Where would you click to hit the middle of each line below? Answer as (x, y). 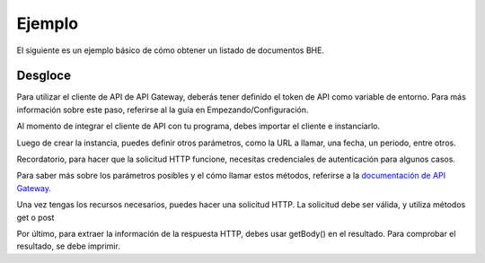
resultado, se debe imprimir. (68, 246)
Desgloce (44, 76)
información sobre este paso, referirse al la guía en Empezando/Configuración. (163, 110)
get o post (35, 217)
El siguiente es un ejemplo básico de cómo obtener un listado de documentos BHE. (171, 50)
